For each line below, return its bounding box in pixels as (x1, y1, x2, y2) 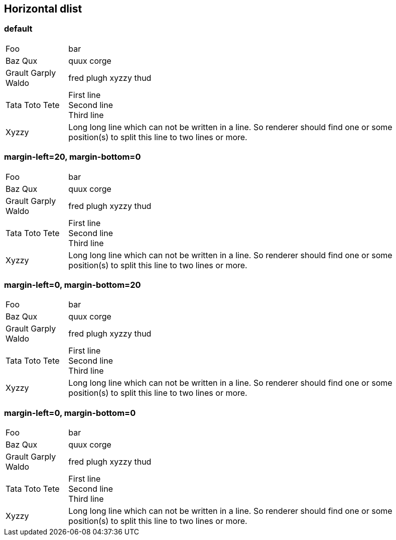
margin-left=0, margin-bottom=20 (4, 279, 141, 290)
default (4, 24, 33, 34)
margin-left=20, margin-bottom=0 (4, 152, 141, 162)
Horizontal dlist (4, 3, 82, 15)
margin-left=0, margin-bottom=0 (4, 407, 136, 418)
